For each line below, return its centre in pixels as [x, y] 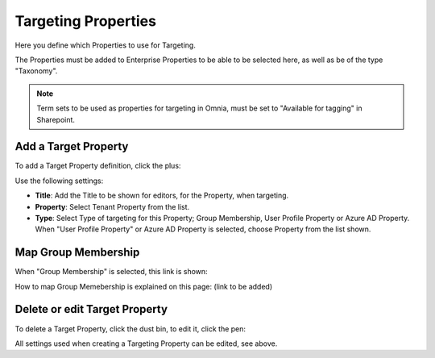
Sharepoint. [56, 119]
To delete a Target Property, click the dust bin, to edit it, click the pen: [130, 329]
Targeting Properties [86, 21]
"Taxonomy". [36, 71]
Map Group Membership [77, 253]
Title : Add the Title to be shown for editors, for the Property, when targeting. [162, 196]
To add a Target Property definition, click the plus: [98, 166]
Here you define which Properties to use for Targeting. [106, 45]
